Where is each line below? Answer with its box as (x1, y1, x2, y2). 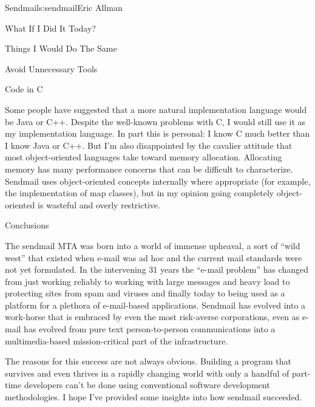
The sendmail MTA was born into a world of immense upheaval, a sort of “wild (5, 239, 300, 251)
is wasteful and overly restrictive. (38, 198, 160, 211)
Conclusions (5, 219, 49, 231)
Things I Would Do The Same (5, 42, 117, 55)
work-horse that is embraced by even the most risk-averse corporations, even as (5, 310, 300, 323)
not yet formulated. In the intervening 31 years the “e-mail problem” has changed (5, 263, 309, 276)
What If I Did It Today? (5, 21, 96, 34)
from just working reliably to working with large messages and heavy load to (5, 275, 290, 287)
